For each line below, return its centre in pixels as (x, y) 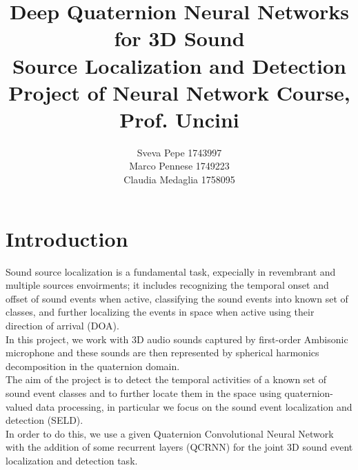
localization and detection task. (72, 460)
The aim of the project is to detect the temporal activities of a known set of (166, 379)
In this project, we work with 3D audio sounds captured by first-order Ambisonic (177, 339)
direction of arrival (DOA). (62, 325)
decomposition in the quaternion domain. (93, 366)
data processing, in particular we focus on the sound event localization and (194, 406)
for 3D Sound (179, 38)
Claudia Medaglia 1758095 (179, 180)
